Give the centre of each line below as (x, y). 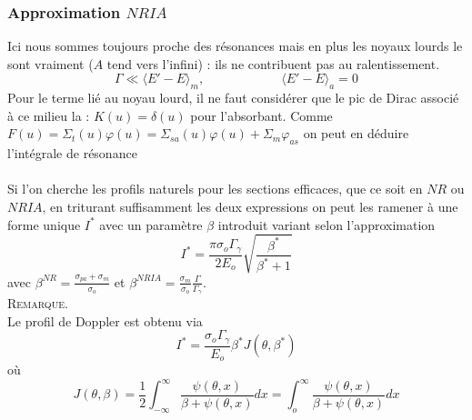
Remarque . (38, 302)
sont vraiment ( (50, 63)
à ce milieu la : (49, 115)
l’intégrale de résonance (72, 153)
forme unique (44, 224)
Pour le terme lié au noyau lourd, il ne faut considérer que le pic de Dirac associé (233, 98)
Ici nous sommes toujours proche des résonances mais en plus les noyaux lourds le (235, 46)
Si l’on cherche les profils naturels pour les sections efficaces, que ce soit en (215, 189)
